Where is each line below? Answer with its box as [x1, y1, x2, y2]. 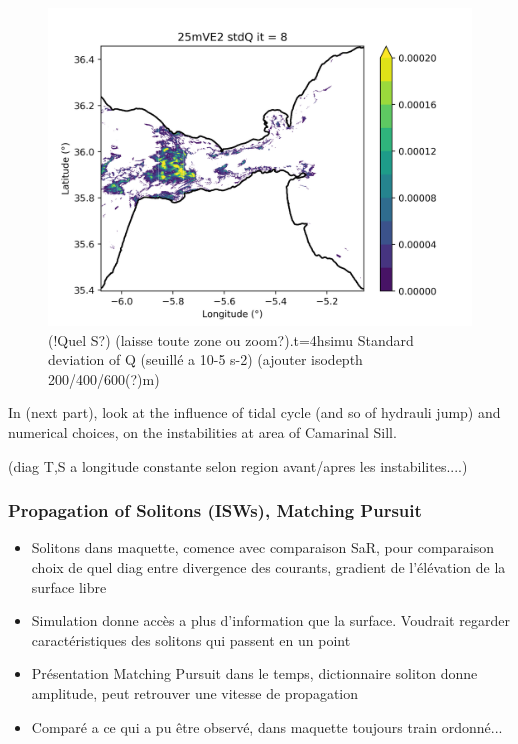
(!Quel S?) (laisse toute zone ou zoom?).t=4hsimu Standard [48, 329, 414, 350]
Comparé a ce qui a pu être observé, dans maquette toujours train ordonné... [31, 716, 503, 737]
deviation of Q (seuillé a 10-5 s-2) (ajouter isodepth [48, 349, 363, 370]
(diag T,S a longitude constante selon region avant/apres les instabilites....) [8, 455, 468, 476]
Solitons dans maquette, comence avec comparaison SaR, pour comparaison [31, 537, 495, 558]
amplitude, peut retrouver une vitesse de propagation [31, 682, 359, 703]
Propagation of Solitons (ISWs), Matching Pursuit [8, 498, 422, 523]
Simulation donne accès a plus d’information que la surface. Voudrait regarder [31, 610, 510, 631]
